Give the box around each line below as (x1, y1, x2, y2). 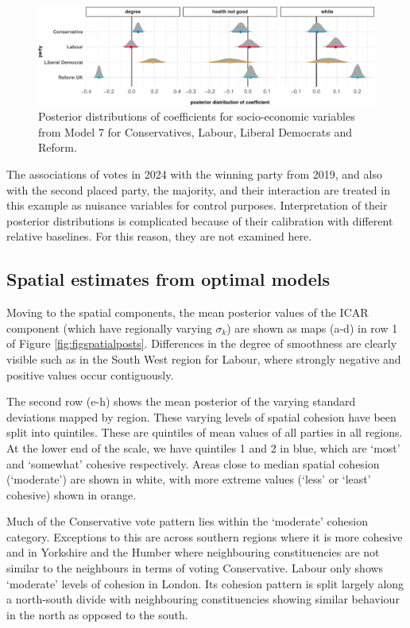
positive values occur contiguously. (6, 366, 174, 383)
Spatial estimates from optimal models (6, 267, 331, 291)
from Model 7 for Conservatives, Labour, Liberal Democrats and (38, 123, 353, 140)
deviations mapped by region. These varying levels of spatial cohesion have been (6, 408, 396, 425)
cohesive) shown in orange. (6, 486, 137, 503)
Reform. (38, 139, 77, 156)
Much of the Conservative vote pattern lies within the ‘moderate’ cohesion (6, 513, 368, 530)
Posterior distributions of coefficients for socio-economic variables (38, 108, 355, 125)
